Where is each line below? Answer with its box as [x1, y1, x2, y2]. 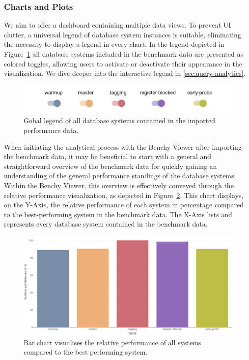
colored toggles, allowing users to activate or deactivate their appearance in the [4, 58, 242, 68]
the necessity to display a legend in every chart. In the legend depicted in [4, 39, 224, 49]
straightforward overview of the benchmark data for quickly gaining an [4, 161, 217, 171]
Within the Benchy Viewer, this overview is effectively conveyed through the [4, 180, 234, 190]
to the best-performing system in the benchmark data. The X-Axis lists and [4, 209, 232, 219]
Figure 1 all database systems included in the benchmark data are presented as [4, 49, 243, 59]
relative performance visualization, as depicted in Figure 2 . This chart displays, [4, 190, 244, 200]
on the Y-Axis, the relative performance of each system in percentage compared [4, 199, 244, 210]
